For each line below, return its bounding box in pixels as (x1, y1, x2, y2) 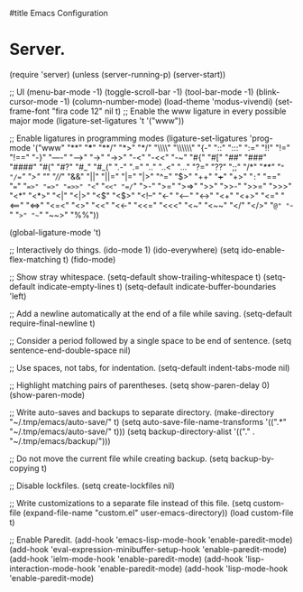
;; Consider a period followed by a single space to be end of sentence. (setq (9, 335, 291, 346)
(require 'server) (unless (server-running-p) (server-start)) (9, 69, 226, 79)
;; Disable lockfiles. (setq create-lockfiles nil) (9, 480, 176, 491)
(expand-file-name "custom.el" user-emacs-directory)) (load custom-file (23, 507, 294, 518)
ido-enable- (240, 244, 286, 255)
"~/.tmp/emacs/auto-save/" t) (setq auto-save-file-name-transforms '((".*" (9, 416, 287, 427)
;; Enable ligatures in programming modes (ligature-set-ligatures (9, 133, 248, 143)
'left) (9, 291, 27, 301)
